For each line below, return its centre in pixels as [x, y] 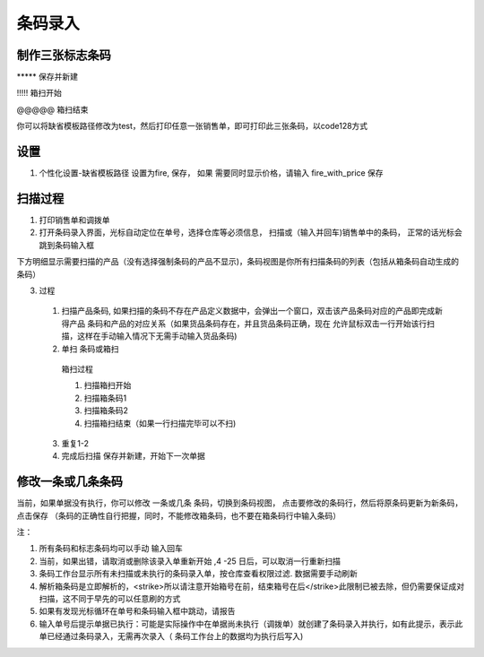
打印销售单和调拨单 [74, 220]
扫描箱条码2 [106, 411]
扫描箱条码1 [105, 398]
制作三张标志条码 [64, 55]
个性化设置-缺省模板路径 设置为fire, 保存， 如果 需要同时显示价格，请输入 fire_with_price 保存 [212, 173]
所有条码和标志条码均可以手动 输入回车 [111, 549]
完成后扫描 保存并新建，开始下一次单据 [133, 456]
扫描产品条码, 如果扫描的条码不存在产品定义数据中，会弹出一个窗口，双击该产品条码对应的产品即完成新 [252, 311]
